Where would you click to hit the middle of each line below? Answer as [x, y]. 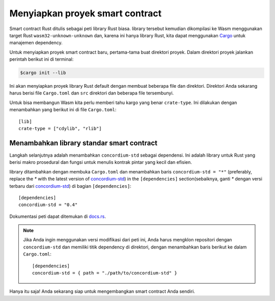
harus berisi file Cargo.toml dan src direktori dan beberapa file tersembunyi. [92, 93]
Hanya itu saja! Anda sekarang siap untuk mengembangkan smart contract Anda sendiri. [102, 291]
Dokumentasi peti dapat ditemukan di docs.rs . [58, 216]
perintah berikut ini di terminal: [42, 59]
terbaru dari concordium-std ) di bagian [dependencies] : [71, 186]
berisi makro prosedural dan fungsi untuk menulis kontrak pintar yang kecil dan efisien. [101, 162]
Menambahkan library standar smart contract [84, 143]
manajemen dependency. [36, 43]
